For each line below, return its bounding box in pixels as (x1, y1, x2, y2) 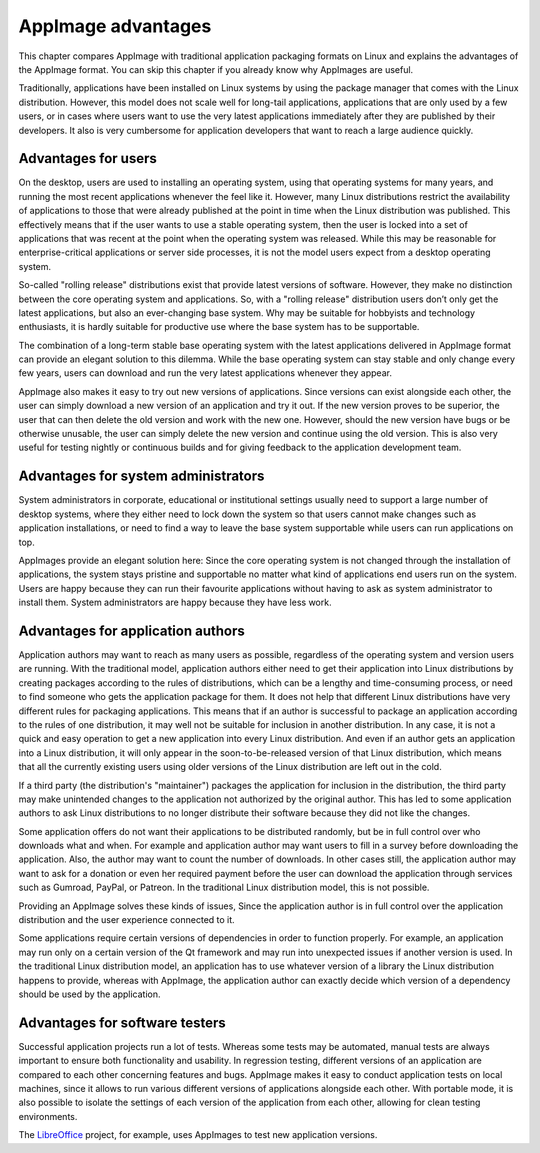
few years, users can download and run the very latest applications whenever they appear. (18, 367, 392, 379)
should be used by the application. (18, 988, 161, 1000)
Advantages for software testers (18, 1014, 226, 1031)
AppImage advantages (18, 15, 212, 37)
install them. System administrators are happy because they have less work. (18, 596, 332, 609)
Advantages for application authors (18, 622, 245, 639)
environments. (18, 1110, 78, 1122)
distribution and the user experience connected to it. (18, 914, 235, 926)
